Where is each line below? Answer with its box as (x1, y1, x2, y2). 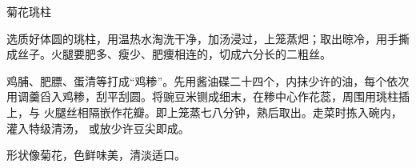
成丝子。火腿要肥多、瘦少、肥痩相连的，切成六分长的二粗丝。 (6, 46, 331, 62)
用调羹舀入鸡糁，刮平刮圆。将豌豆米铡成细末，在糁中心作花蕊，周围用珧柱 (6, 88, 398, 105)
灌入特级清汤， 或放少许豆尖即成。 (6, 119, 190, 136)
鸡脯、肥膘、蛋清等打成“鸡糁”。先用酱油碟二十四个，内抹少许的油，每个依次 (6, 72, 410, 89)
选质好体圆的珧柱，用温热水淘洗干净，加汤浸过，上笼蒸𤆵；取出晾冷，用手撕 (6, 30, 410, 46)
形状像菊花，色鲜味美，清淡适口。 (6, 146, 186, 163)
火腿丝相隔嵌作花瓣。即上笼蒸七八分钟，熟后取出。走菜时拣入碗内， (43, 103, 402, 120)
